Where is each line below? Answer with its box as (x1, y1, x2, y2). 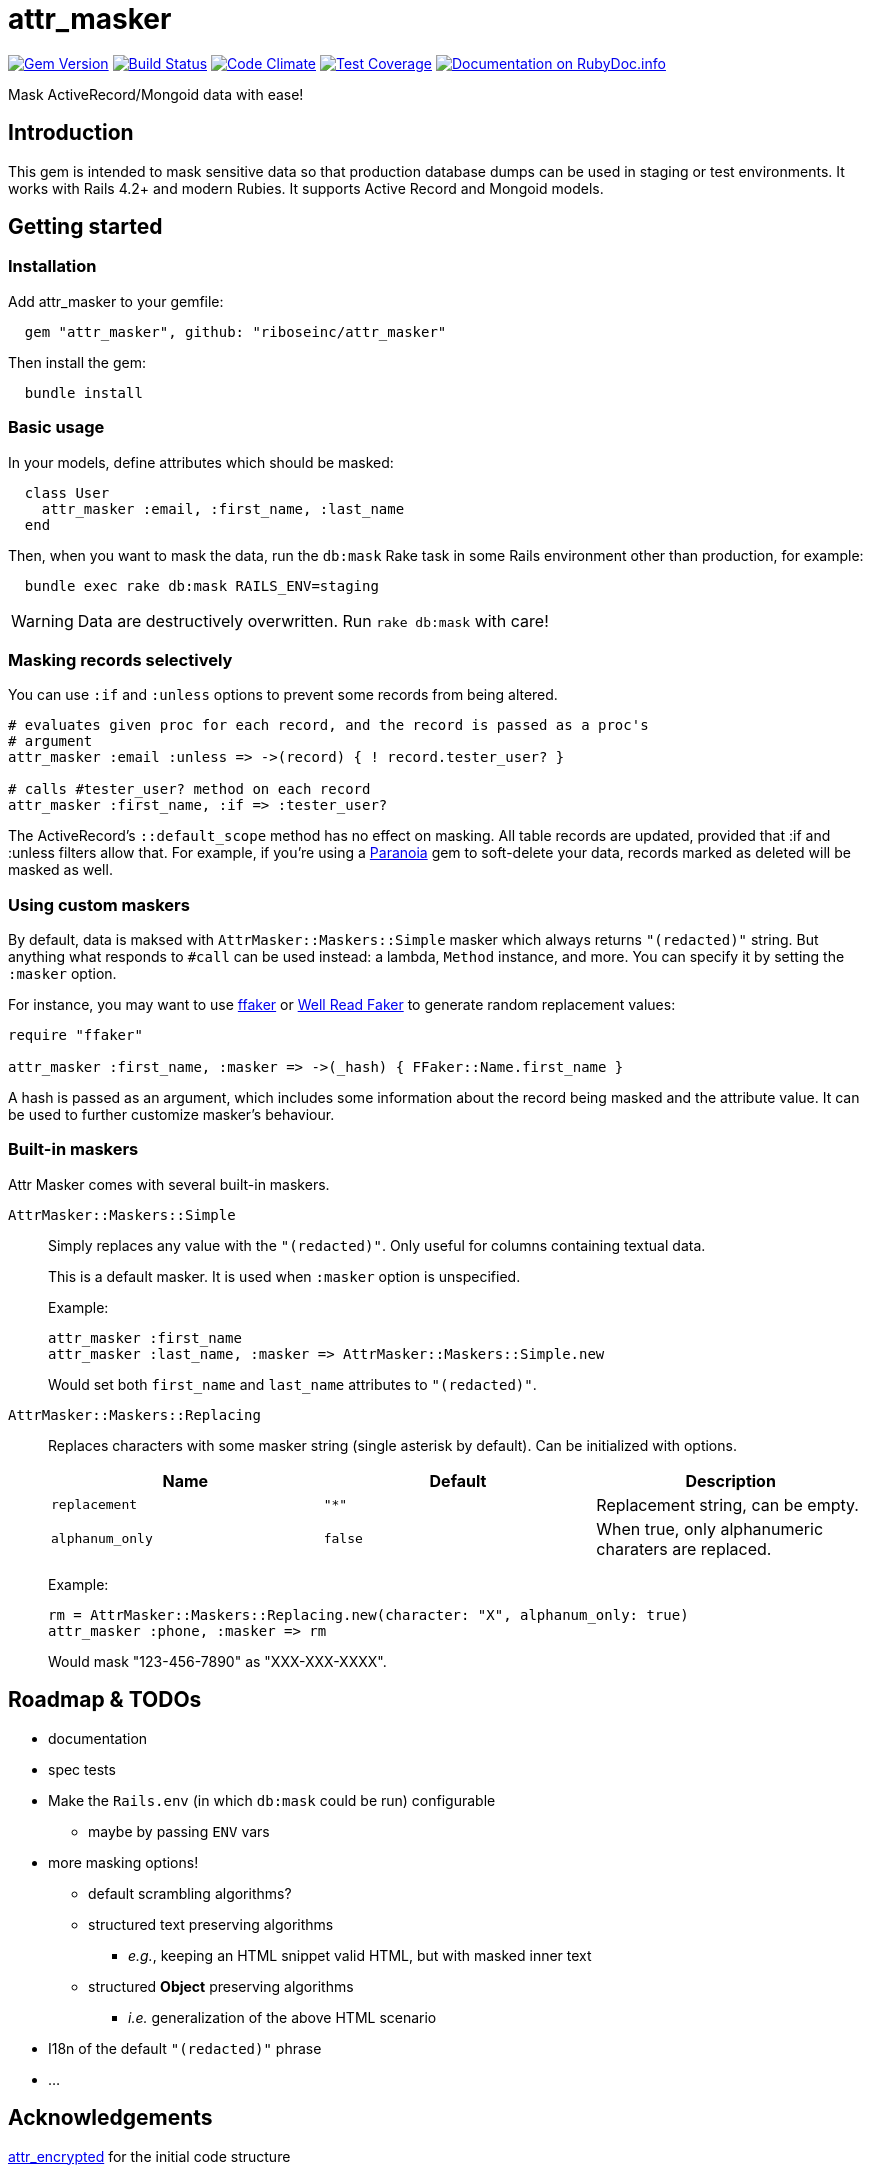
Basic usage (8, 417, 105, 438)
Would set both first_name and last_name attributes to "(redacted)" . (48, 1375, 537, 1393)
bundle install (24, 384, 143, 401)
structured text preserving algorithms (88, 1915, 334, 1933)
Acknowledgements (8, 2105, 213, 2131)
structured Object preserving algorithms (88, 1977, 354, 1995)
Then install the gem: (8, 353, 146, 371)
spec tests (48, 1760, 116, 1778)
